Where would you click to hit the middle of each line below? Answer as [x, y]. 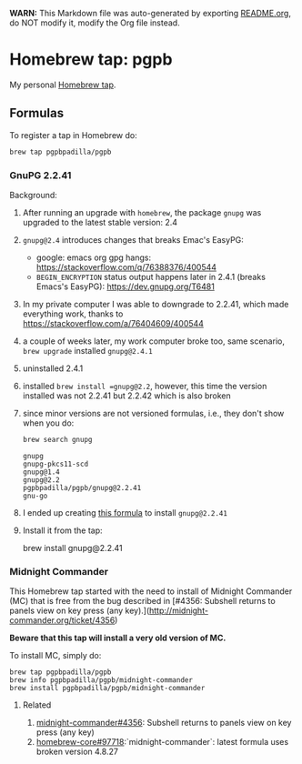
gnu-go [35, 496]
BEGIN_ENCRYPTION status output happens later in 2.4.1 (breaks [151, 276]
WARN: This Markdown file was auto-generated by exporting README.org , [150, 13]
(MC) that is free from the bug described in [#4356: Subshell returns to [142, 601]
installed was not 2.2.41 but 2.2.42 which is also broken [127, 396]
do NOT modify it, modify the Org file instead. [95, 23]
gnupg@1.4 [41, 472]
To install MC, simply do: [55, 656]
